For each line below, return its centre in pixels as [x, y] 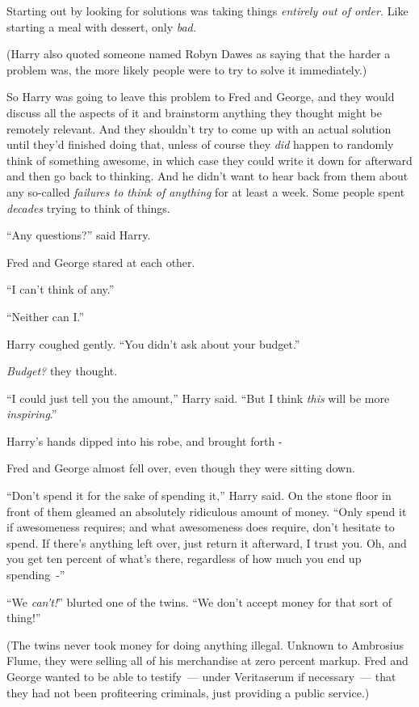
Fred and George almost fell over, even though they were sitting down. [181, 468]
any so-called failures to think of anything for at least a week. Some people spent [206, 191]
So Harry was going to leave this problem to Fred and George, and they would [201, 97]
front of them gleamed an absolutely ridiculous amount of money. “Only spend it [207, 511]
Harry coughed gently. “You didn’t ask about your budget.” [153, 343]
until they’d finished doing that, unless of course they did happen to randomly [200, 144]
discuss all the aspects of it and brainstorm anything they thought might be [194, 112]
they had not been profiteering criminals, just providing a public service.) [188, 692]
